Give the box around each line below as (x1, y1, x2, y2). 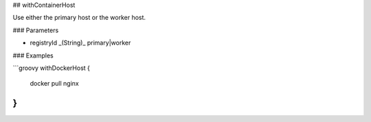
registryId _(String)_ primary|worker (30, 38, 131, 47)
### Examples (12, 51, 54, 60)
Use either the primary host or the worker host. (12, 14, 146, 22)
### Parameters (12, 26, 59, 34)
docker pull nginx (30, 80, 79, 88)
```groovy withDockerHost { (12, 64, 91, 72)
